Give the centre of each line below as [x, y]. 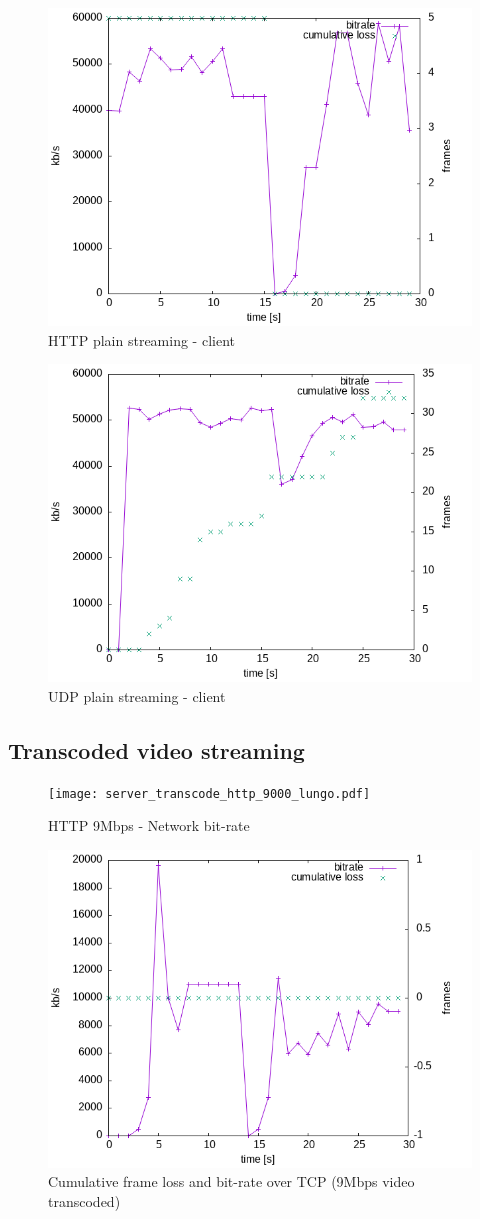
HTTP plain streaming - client [141, 339]
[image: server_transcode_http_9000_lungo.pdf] [209, 793]
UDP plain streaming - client [137, 695]
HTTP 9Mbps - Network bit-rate [149, 825]
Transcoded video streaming [156, 749]
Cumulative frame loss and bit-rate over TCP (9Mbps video [231, 1181]
